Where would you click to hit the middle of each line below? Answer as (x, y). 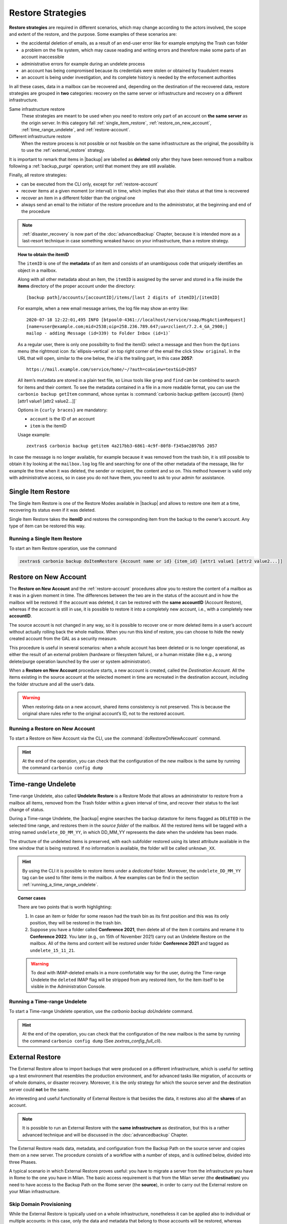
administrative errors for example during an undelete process (83, 64)
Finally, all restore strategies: (38, 175)
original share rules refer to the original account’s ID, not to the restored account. (104, 713)
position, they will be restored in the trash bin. (76, 923)
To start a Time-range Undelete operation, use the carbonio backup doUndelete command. (101, 1012)
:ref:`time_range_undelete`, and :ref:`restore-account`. (76, 130)
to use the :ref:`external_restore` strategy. (63, 150)
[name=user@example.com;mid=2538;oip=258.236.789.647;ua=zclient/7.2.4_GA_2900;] (127, 326)
